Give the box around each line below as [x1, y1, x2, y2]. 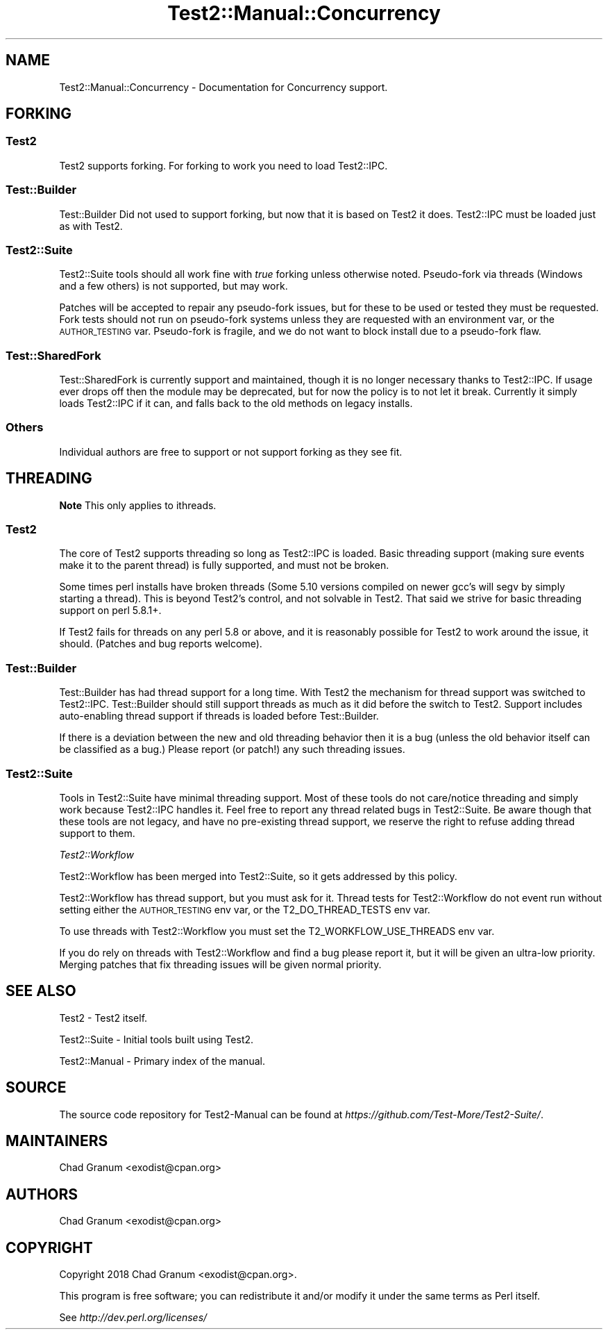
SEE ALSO [6, 982, 76, 1000]
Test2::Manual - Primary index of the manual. [59, 1054, 265, 1067]
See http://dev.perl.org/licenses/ [59, 1311, 208, 1324]
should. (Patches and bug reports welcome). [59, 638, 262, 650]
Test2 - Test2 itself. [59, 1011, 148, 1024]
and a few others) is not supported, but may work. [59, 280, 288, 292]
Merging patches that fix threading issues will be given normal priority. [59, 958, 382, 970]
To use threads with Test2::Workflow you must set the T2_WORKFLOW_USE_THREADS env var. [59, 924, 495, 937]
